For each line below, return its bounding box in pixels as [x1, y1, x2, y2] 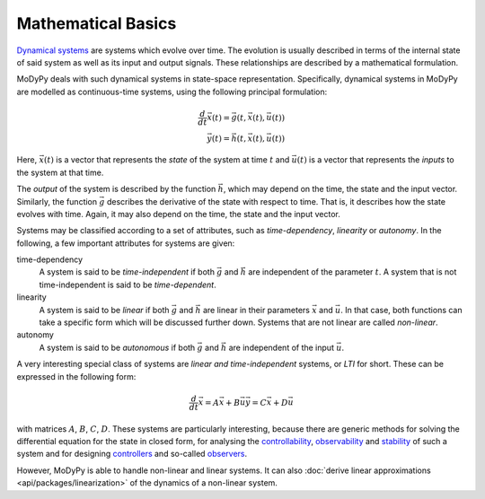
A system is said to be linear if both [39, 304, 170, 315]
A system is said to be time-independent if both [39, 267, 216, 277]
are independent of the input [228, 342, 334, 353]
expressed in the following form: [16, 371, 137, 381]
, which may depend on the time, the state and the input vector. [223, 184, 458, 195]
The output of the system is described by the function [16, 184, 216, 195]
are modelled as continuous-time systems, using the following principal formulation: [16, 86, 328, 97]
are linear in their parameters [202, 304, 310, 315]
